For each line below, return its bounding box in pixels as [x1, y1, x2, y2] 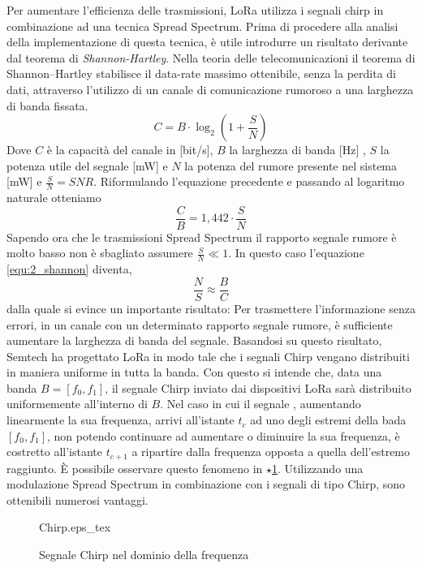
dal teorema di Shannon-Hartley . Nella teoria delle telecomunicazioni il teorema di [6, 49, 416, 66]
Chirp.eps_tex [39, 519, 111, 536]
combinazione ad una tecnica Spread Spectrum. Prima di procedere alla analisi [6, 17, 398, 34]
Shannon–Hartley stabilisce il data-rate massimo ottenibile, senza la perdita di [6, 65, 397, 82]
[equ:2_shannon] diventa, [6, 260, 132, 278]
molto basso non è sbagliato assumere [6, 244, 193, 261]
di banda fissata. [6, 97, 88, 114]
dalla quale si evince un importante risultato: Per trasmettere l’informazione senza [6, 299, 416, 316]
